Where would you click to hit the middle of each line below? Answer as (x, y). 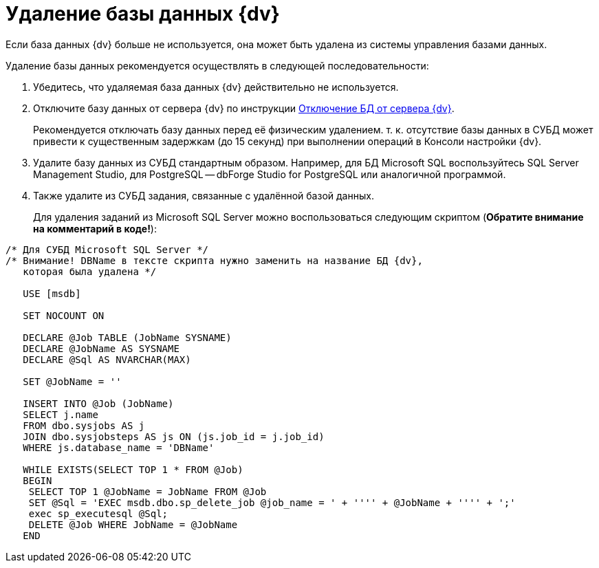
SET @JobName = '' (72, 381)
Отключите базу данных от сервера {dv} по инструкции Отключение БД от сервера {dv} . (244, 108)
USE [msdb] (52, 293)
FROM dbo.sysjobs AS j (84, 425)
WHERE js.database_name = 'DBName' (119, 447)
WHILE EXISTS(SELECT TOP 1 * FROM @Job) (133, 469)
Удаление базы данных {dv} (143, 14)
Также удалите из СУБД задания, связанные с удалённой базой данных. (204, 195)
